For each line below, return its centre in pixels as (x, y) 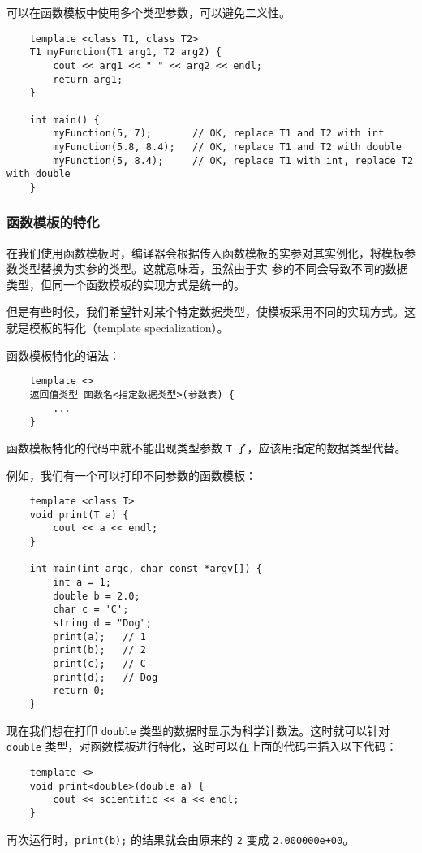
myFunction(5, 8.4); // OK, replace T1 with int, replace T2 (233, 160)
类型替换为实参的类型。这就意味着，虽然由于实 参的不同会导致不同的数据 (213, 268)
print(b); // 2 (99, 650)
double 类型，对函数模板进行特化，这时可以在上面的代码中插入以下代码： (202, 746)
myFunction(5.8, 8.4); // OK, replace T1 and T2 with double (227, 147)
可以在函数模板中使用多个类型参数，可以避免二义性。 (149, 12)
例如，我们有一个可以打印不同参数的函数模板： (131, 475)
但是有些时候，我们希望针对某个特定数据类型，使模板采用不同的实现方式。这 (211, 312)
